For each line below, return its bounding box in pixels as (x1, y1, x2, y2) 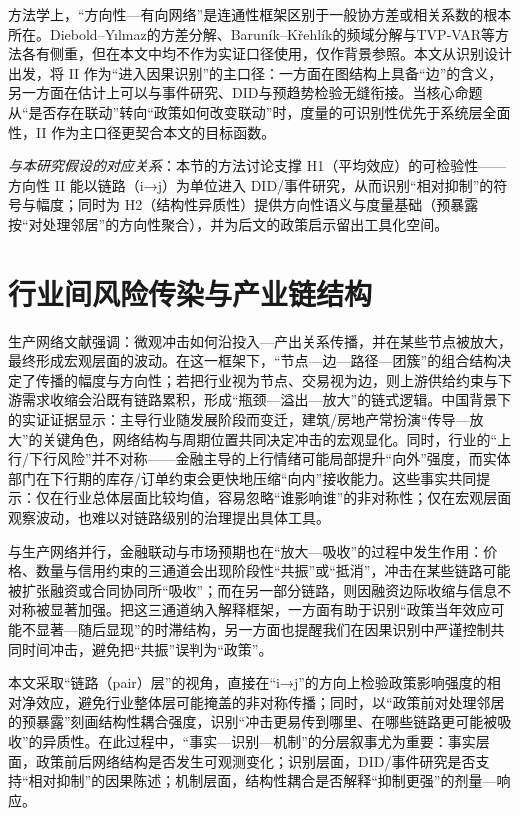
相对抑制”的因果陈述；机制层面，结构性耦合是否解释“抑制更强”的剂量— (28, 770, 497, 791)
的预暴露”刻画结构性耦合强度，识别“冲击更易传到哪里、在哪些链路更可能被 (8, 711, 498, 732)
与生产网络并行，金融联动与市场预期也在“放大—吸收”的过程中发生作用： (8, 540, 484, 561)
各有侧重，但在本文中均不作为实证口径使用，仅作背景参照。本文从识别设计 (21, 43, 512, 64)
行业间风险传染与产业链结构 (8, 272, 373, 313)
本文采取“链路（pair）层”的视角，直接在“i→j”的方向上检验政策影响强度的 (8, 672, 487, 693)
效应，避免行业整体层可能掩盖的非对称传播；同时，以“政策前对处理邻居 (35, 691, 505, 712)
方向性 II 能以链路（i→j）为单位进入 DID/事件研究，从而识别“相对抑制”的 (8, 174, 494, 195)
